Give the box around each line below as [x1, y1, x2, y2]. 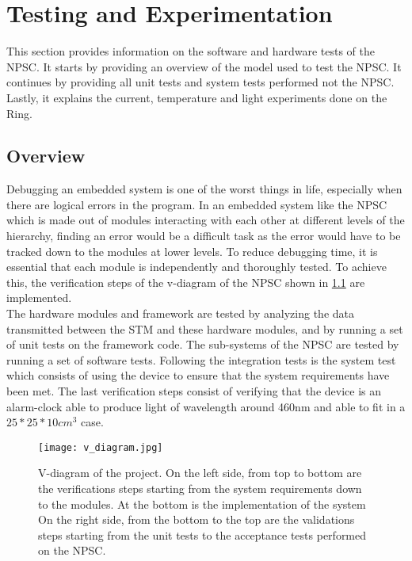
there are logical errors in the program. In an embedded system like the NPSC [6, 196, 387, 212]
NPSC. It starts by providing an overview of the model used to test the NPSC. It [6, 58, 402, 74]
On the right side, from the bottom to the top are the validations [38, 511, 355, 528]
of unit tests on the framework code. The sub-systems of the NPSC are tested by [6, 336, 399, 353]
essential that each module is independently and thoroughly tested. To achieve [6, 258, 387, 275]
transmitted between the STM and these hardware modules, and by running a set [6, 320, 403, 337]
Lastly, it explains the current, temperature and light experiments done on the [6, 89, 387, 105]
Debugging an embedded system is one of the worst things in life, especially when [6, 181, 402, 197]
